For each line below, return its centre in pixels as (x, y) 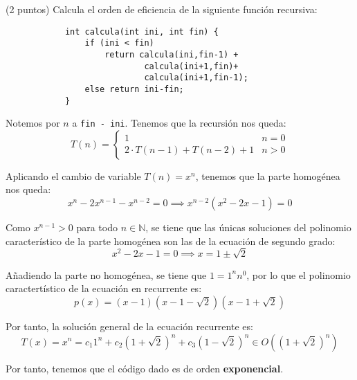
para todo (97, 227)
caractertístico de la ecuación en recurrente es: (104, 288)
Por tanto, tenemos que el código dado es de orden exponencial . (145, 368)
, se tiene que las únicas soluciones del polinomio (248, 227)
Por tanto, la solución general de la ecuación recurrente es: (129, 326)
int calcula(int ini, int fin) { (141, 31)
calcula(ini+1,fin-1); (196, 78)
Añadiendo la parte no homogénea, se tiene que (106, 274)
